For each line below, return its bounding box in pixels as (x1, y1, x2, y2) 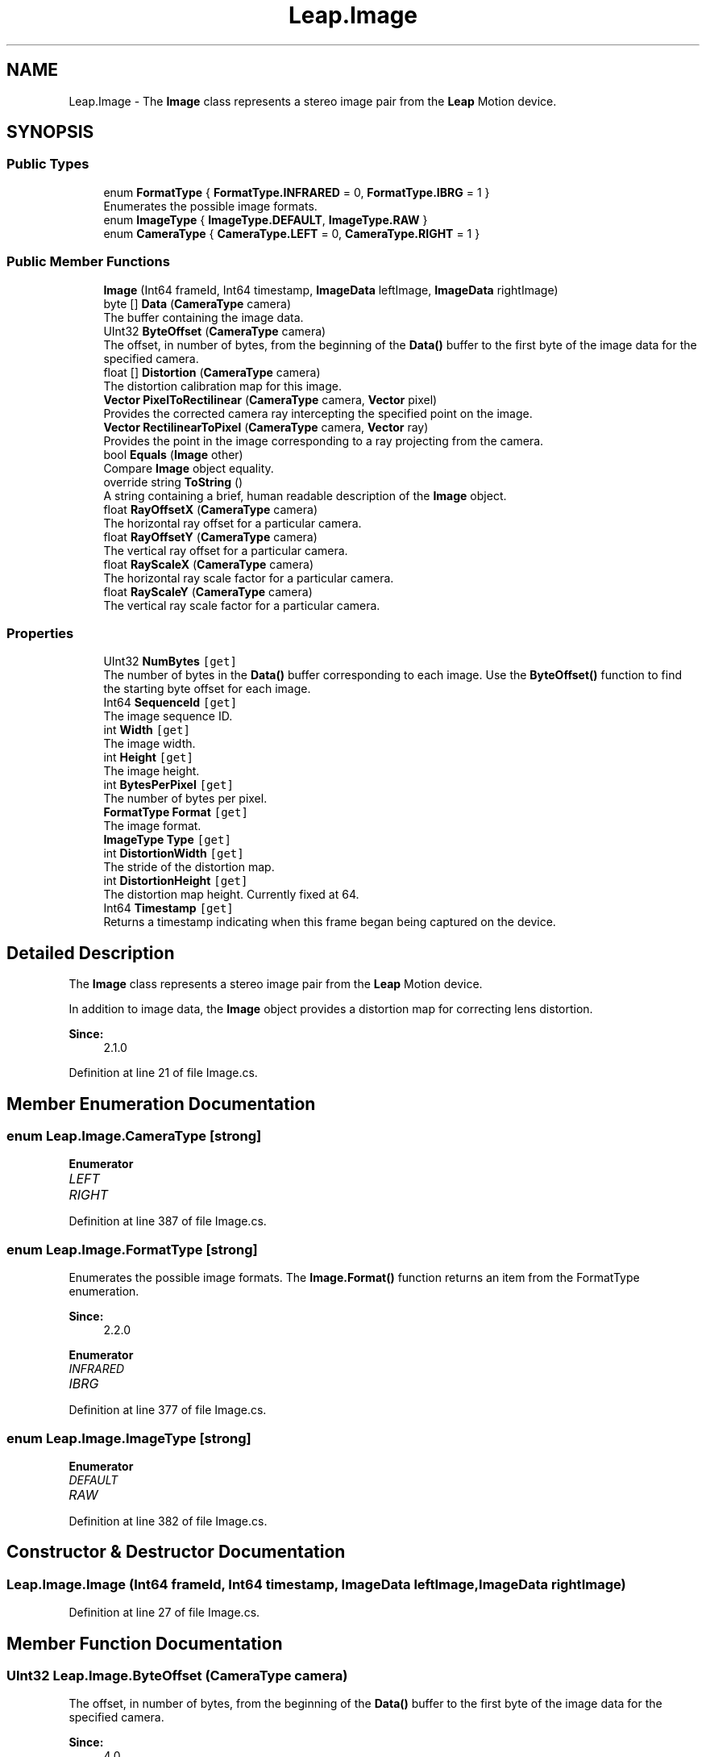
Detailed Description (6, 942, 175, 963)
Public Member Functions (6, 253, 170, 270)
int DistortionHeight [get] (103, 874, 248, 888)
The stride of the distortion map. (103, 860, 275, 874)
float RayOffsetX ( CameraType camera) (103, 502, 318, 516)
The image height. (103, 764, 200, 778)
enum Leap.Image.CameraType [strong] (6, 1128, 262, 1144)
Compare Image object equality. (103, 461, 274, 475)
